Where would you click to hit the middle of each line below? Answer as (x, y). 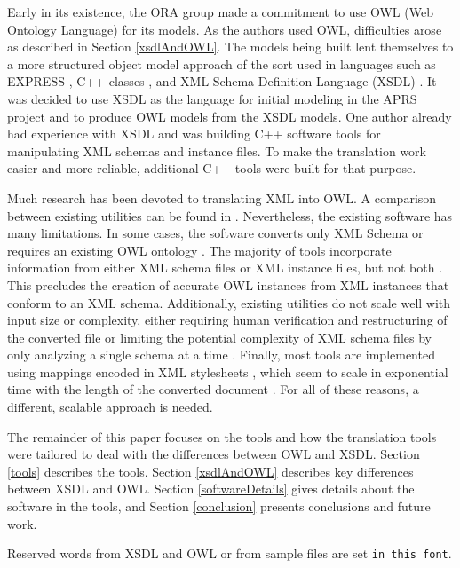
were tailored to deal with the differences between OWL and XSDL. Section (214, 454)
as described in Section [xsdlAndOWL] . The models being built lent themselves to (230, 47)
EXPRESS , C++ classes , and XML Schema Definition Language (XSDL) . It (222, 81)
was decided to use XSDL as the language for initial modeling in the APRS (212, 98)
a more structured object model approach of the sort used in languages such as (222, 63)
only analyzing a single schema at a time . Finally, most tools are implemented (221, 355)
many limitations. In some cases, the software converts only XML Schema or (215, 233)
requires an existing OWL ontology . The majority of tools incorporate (199, 250)
